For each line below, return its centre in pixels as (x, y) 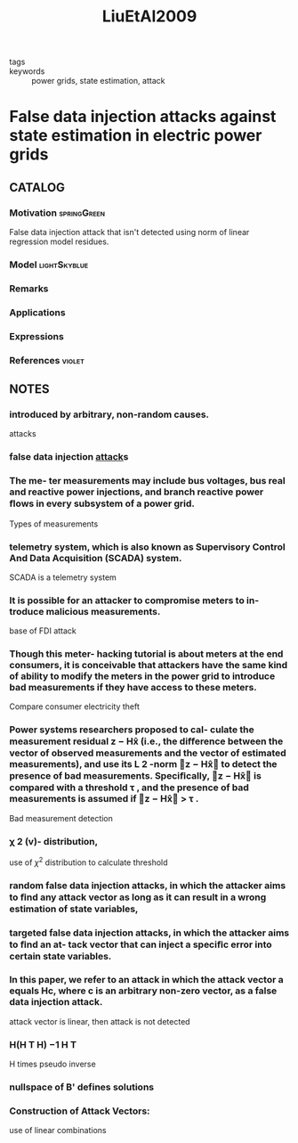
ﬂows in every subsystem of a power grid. (102, 503)
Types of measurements (54, 524)
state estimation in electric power (136, 136)
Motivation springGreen (57, 213)
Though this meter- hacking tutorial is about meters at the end (146, 654)
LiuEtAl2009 (149, 16)
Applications (37, 312)
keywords (27, 71)
